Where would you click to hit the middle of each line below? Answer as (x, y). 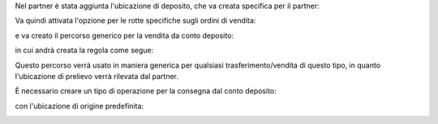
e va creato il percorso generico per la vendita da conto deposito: (125, 35)
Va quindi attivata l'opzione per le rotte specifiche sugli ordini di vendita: (135, 21)
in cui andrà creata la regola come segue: (84, 50)
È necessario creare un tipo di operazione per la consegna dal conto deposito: (146, 91)
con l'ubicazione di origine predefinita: (79, 105)
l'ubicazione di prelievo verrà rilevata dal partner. (97, 76)
